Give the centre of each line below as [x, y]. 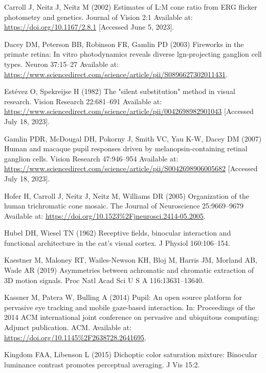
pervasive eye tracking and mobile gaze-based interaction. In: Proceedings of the [130, 307]
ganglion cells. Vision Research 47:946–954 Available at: [91, 158]
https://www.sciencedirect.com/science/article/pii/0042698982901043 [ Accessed [129, 111]
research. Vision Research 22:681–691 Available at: [83, 101]
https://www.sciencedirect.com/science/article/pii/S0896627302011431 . [116, 74]
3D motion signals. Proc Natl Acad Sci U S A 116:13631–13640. [104, 280]
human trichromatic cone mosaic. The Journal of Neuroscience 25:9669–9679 [124, 206]
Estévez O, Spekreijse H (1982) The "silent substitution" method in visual [120, 91]
